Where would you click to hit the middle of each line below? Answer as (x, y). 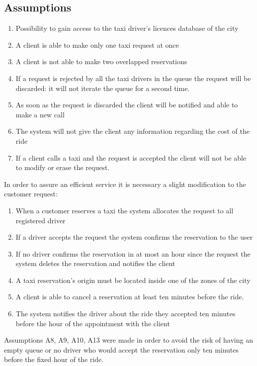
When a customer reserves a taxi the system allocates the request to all (125, 210)
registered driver (41, 220)
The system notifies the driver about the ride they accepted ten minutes (126, 314)
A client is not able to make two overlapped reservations (101, 61)
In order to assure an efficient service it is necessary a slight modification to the (125, 184)
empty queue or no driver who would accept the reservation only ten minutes (122, 349)
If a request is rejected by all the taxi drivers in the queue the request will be (133, 78)
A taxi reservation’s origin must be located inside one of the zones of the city (133, 280)
